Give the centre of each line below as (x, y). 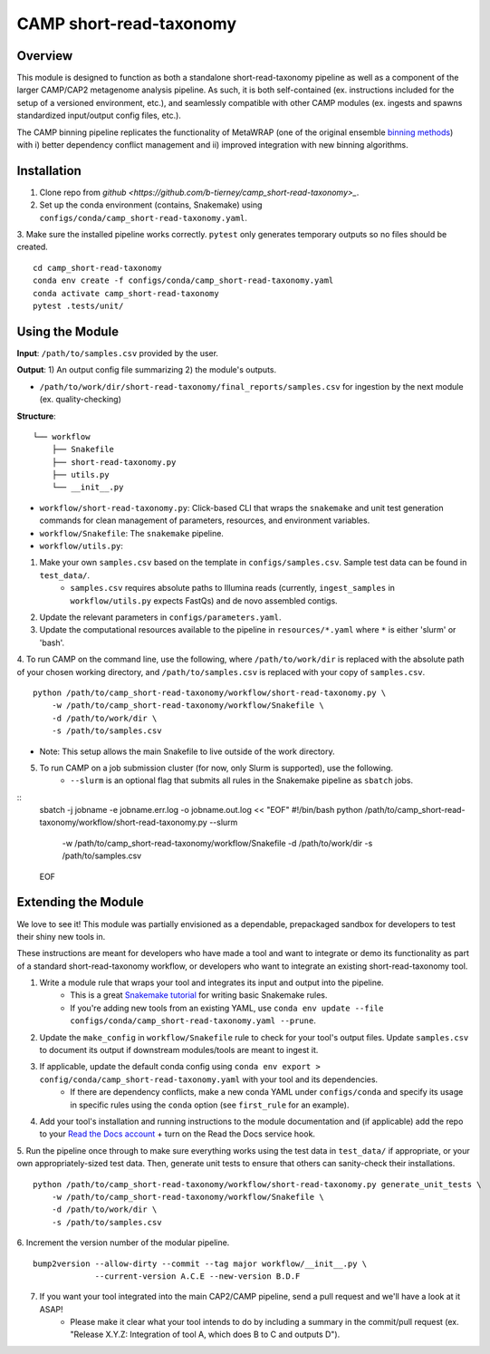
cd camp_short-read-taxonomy (97, 268)
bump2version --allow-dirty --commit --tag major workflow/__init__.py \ (200, 1263)
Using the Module (68, 331)
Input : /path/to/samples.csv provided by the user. (118, 353)
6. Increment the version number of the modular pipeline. (123, 1243)
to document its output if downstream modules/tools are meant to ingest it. (179, 1050)
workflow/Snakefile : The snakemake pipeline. (131, 533)
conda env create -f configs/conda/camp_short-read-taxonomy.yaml (183, 280)
